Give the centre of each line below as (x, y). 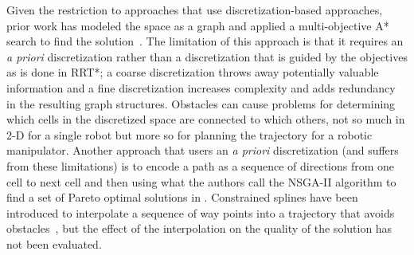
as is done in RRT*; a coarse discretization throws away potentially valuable (193, 72)
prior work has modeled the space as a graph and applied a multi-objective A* (198, 25)
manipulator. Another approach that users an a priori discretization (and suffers (203, 150)
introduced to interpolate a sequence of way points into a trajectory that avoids (201, 212)
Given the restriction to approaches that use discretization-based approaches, (195, 10)
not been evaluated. (54, 243)
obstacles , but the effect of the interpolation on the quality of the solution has (199, 228)
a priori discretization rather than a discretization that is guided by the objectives (207, 56)
